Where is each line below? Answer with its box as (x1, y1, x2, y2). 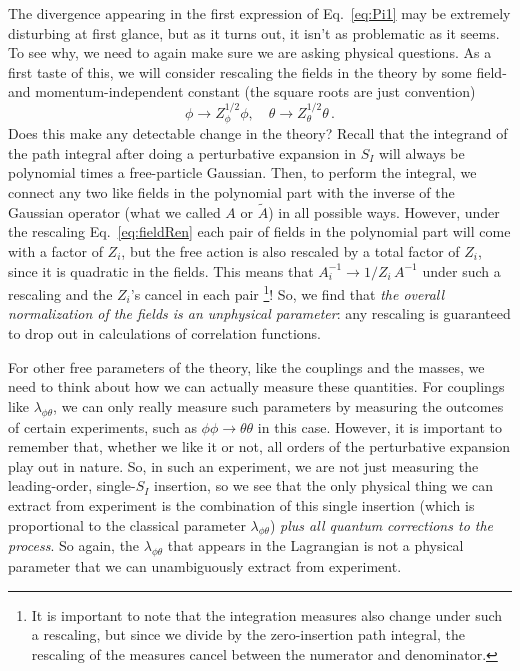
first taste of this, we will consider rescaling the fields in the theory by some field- (8, 61, 507, 82)
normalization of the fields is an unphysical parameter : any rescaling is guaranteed (8, 303, 511, 324)
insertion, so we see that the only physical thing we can (154, 475, 494, 496)
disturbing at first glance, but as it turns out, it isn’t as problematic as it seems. (8, 22, 500, 43)
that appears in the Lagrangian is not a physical (167, 535, 464, 556)
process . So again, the (8, 535, 140, 556)
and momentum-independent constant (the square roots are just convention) (8, 81, 476, 102)
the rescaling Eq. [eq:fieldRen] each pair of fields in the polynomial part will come (8, 221, 511, 242)
